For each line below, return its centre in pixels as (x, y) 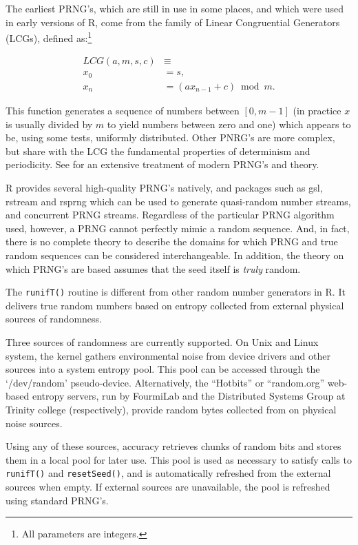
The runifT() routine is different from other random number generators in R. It (176, 292)
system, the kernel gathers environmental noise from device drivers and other (168, 355)
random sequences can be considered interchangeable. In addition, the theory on (175, 255)
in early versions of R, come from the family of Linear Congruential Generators (173, 22)
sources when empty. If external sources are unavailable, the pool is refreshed (168, 486)
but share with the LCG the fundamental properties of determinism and (158, 151)
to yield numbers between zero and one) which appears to (229, 124)
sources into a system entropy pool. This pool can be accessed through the (163, 369)
